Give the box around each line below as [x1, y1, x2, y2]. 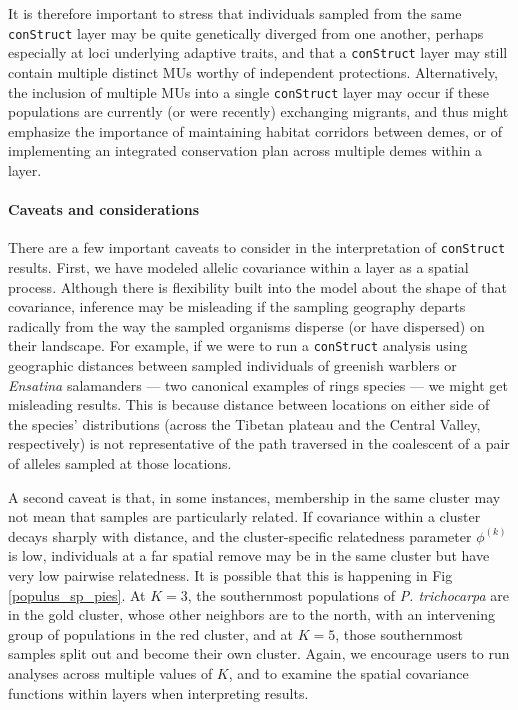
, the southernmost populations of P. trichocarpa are [187, 584, 510, 605]
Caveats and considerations [8, 199, 200, 220]
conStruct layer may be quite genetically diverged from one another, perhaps [8, 22, 484, 43]
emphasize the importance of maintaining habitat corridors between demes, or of [8, 120, 502, 141]
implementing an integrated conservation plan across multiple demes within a [8, 140, 483, 161]
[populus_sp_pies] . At [8, 584, 146, 605]
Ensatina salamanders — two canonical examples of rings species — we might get [8, 374, 508, 395]
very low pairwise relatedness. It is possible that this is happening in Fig [8, 564, 453, 585]
